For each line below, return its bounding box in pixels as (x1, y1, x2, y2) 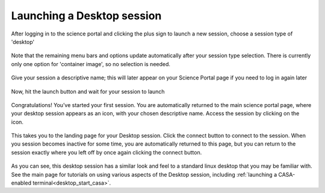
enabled (11, 179, 31, 186)
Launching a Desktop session (11, 9, 162, 22)
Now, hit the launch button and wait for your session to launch (11, 88, 165, 95)
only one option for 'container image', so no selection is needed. (11, 60, 171, 67)
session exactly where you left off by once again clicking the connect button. (11, 149, 202, 156)
